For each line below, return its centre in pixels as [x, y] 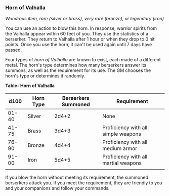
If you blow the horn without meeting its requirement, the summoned [77, 178]
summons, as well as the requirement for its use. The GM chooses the [78, 70]
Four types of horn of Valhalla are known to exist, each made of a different [83, 60]
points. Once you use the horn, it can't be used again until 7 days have [79, 45]
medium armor [120, 148]
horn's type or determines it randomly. [45, 76]
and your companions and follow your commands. [57, 188]
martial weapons [122, 163]
